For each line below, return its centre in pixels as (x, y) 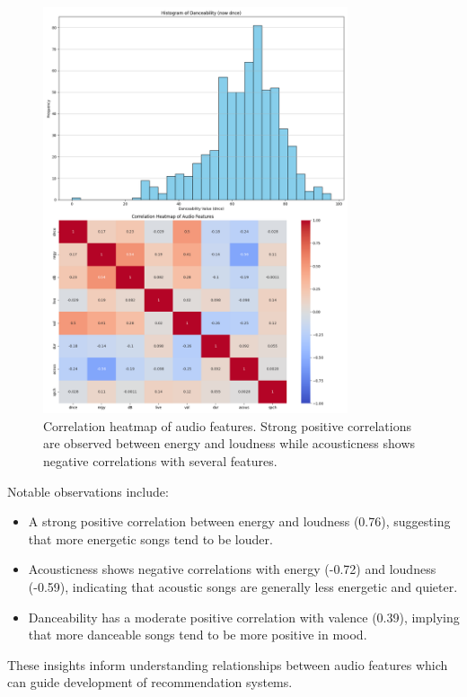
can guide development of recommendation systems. (150, 682)
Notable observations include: (88, 491)
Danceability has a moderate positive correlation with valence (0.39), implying (244, 617)
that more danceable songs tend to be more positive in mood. (198, 635)
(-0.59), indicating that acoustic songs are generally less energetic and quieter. (243, 587)
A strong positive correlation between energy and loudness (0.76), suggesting (239, 521)
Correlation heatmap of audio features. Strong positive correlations (228, 425)
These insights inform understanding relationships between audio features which (228, 664)
